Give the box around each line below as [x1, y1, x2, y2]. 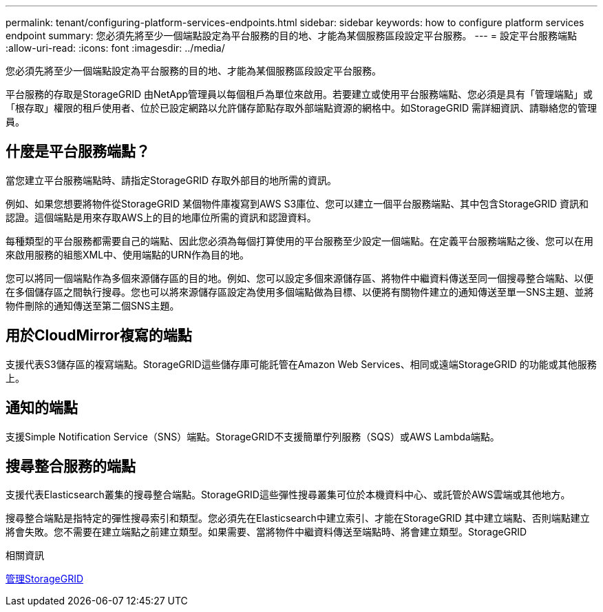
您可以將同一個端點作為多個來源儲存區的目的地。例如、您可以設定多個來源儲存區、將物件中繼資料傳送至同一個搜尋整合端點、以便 [6, 272, 593, 284]
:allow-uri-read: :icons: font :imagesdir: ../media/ [6, 42, 225, 54]
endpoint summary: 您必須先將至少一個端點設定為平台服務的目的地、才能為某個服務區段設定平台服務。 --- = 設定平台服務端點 [6, 30, 577, 41]
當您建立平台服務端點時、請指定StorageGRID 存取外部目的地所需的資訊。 [6, 174, 337, 186]
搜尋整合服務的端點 [6, 457, 136, 475]
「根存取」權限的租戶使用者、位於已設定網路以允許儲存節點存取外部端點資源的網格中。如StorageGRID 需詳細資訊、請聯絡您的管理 [6, 102, 597, 114]
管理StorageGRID [6, 573, 84, 585]
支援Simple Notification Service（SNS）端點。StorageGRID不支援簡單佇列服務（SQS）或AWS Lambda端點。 [6, 430, 500, 442]
